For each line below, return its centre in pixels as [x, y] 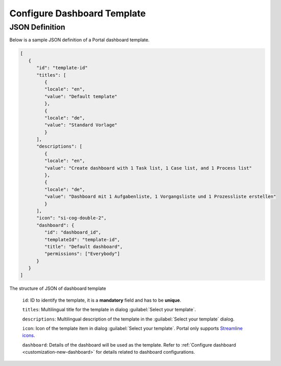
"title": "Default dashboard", [83, 246]
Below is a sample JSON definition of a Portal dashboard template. [79, 40]
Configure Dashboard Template [78, 13]
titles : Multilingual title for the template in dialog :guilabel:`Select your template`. [109, 310]
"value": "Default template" [81, 96]
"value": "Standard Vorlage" [81, 125]
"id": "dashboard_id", [73, 232]
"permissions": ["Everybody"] [82, 254]
